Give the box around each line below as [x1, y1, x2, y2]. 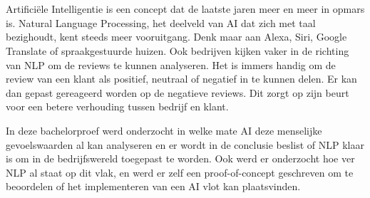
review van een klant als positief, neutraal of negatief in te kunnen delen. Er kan [6, 71, 357, 86]
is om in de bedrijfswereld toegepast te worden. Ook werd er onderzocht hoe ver [6, 151, 355, 166]
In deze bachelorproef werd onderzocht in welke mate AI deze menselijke [6, 123, 322, 137]
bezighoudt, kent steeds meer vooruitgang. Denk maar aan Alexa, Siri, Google [6, 29, 347, 44]
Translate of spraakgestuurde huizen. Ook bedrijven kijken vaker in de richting [6, 43, 349, 58]
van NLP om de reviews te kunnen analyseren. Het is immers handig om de [6, 57, 336, 72]
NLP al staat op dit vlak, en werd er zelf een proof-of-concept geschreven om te [6, 165, 354, 179]
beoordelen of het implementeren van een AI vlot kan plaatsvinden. [6, 179, 301, 194]
